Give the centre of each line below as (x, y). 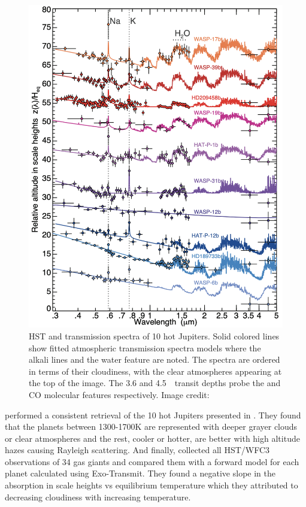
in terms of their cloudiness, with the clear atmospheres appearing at (155, 371)
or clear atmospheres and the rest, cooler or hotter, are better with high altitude (152, 438)
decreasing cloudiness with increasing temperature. (98, 497)
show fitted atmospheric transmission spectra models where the (145, 347)
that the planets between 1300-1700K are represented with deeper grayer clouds (151, 426)
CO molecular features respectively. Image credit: (119, 394)
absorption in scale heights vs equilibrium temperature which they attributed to (152, 485)
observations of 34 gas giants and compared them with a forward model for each (152, 461)
